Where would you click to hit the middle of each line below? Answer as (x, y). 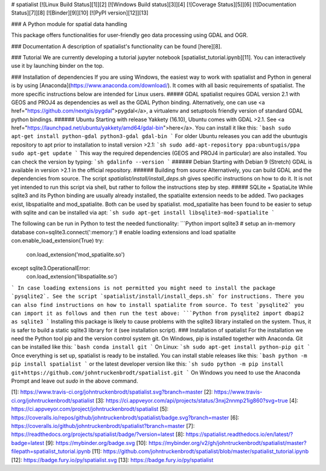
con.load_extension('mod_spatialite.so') (75, 254)
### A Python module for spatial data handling (69, 24)
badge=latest (28, 443)
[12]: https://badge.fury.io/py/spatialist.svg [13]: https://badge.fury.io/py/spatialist (112, 459)
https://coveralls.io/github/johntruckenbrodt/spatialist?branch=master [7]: (103, 426)
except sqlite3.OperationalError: (51, 268)
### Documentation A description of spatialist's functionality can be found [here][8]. (117, 46)
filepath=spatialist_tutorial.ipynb (51, 452)
